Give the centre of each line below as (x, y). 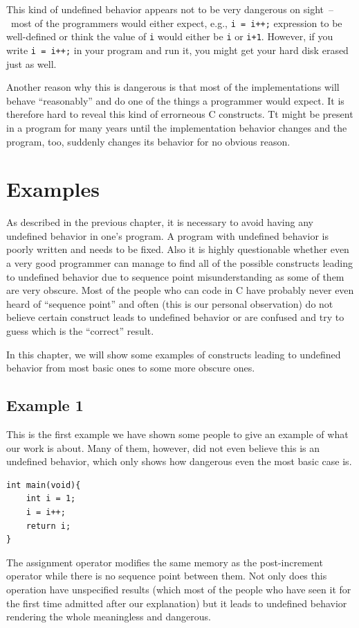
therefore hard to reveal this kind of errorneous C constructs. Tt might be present (180, 114)
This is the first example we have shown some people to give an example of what (177, 434)
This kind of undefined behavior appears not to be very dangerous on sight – (170, 9)
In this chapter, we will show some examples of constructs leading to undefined (174, 354)
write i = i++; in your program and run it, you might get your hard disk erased (177, 50)
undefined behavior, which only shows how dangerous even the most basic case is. (179, 461)
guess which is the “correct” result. (80, 331)
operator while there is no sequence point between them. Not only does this (167, 576)
